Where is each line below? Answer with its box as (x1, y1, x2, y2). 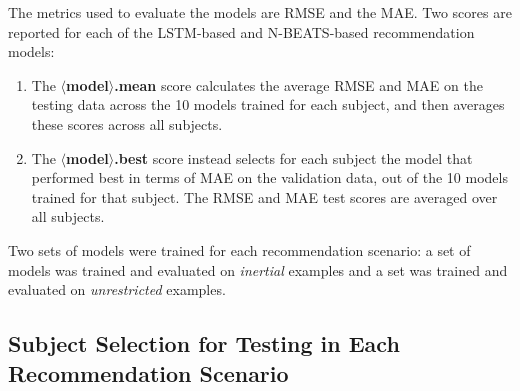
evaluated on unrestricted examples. (8, 279, 226, 300)
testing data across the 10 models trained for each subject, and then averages (31, 94, 505, 115)
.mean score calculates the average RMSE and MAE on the (114, 74, 483, 95)
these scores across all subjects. (31, 113, 223, 134)
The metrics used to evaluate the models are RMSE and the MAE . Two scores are (8, 2, 512, 22)
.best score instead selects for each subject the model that (114, 147, 473, 168)
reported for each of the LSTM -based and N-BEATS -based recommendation (8, 21, 475, 42)
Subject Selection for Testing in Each (8, 328, 400, 359)
